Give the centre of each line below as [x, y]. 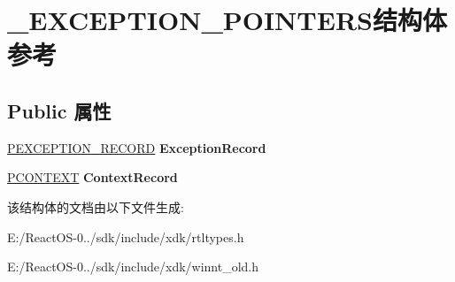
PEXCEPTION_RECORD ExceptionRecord [137, 147]
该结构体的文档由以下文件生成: [96, 206]
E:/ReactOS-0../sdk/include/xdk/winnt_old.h [133, 267]
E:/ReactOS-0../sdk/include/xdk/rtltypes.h [126, 236]
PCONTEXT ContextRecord [93, 177]
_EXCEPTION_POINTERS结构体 [227, 20]
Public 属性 [59, 110]
